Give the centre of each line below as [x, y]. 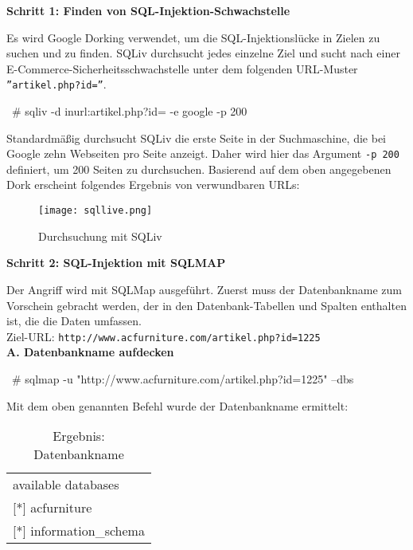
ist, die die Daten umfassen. [74, 321]
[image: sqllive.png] [95, 211]
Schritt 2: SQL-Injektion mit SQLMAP [116, 263]
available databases [66, 485]
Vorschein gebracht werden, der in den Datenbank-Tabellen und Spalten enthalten [206, 305]
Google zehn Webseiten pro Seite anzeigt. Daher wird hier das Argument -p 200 [203, 153]
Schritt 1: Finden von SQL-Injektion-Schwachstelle [148, 10]
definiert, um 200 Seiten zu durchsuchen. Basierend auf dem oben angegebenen [199, 169]
